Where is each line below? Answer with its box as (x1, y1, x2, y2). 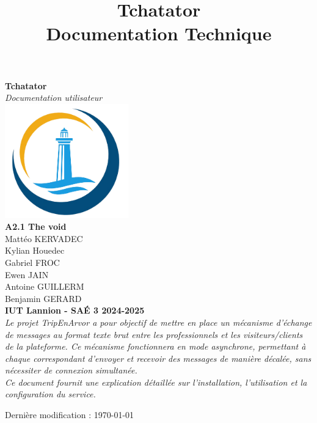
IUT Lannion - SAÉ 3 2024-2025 (5, 304, 145, 317)
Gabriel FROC (5, 256, 60, 268)
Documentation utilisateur (5, 91, 103, 104)
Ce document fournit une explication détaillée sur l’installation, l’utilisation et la (5, 375, 307, 388)
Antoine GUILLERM (5, 280, 84, 293)
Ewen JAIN (5, 268, 49, 281)
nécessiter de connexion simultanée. (5, 364, 137, 377)
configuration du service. (5, 388, 96, 400)
